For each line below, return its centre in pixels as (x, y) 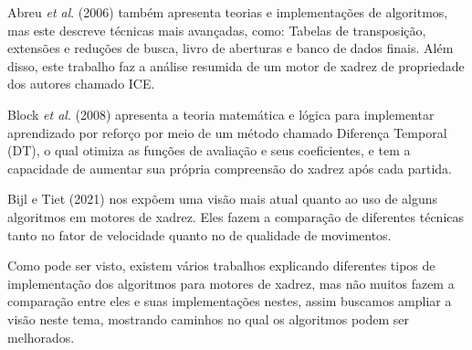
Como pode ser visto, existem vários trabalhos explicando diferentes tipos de (221, 265)
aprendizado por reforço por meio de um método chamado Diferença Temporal (227, 132)
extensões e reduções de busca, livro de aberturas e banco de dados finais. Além (231, 48)
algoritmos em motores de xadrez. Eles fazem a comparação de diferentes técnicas (236, 216)
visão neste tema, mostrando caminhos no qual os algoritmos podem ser (209, 318)
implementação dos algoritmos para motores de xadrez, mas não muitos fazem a (231, 283)
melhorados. (41, 337)
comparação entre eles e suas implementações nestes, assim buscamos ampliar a (230, 301)
